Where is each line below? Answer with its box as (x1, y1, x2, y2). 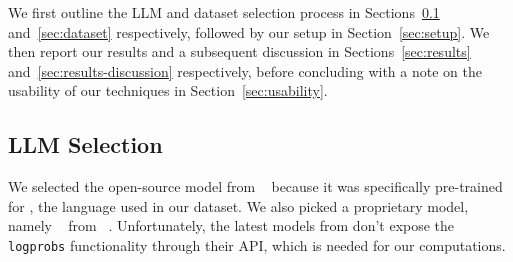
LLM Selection (8, 129, 163, 160)
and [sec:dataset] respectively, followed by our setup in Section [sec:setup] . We (8, 21, 490, 42)
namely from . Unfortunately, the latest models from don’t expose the (8, 215, 455, 236)
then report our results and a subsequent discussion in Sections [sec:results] (8, 41, 471, 62)
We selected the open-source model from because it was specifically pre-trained (8, 176, 503, 197)
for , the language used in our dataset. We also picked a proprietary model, (8, 195, 469, 216)
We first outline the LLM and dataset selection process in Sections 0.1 (8, 2, 440, 22)
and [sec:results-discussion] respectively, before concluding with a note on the (8, 60, 482, 81)
